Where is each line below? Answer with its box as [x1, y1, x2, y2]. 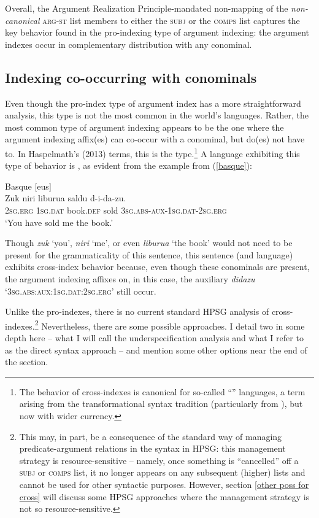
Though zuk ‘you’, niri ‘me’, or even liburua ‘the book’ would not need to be [5, 236, 293, 249]
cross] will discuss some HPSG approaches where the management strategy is [19, 490, 310, 503]
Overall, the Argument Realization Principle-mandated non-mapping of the [5, 2, 288, 14]
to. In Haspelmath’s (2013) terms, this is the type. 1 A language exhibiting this [5, 145, 300, 160]
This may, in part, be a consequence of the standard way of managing [19, 430, 282, 443]
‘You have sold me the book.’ [5, 215, 113, 228]
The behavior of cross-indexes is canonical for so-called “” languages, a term [19, 385, 306, 398]
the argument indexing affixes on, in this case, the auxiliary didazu [5, 272, 255, 285]
